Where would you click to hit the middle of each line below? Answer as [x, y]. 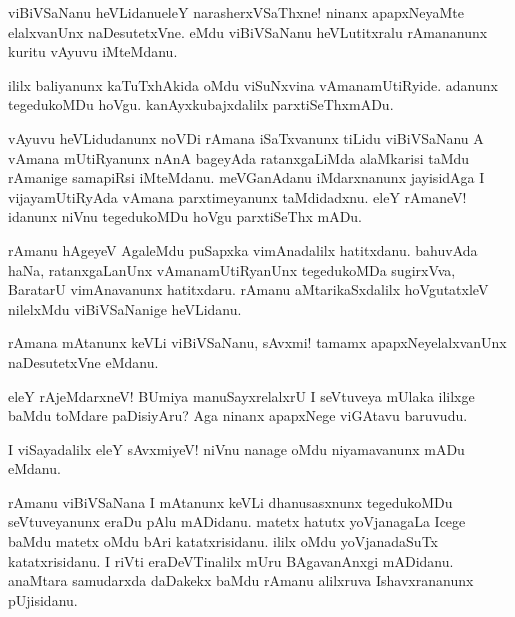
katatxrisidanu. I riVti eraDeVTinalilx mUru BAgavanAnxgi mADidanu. [231, 560]
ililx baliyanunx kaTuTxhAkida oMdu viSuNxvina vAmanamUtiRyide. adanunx [253, 84]
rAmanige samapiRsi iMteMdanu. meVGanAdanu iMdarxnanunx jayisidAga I [246, 177]
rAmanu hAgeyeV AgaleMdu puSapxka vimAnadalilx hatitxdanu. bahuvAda [243, 249]
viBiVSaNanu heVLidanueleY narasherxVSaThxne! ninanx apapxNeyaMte [236, 12]
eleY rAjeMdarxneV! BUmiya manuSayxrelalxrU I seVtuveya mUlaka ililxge [241, 395]
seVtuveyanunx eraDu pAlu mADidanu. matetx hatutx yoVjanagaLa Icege [237, 521]
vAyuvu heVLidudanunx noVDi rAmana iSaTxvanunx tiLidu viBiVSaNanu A [246, 137]
